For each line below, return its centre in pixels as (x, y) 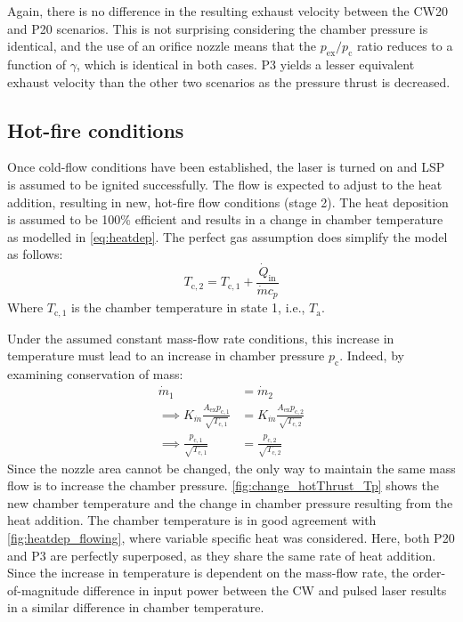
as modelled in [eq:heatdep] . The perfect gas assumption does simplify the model (227, 236)
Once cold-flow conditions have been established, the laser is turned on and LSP (226, 167)
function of (37, 64)
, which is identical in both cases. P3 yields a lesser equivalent (246, 64)
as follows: (35, 254)
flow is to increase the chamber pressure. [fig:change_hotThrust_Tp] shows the (223, 485)
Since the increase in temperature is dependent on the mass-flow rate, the (208, 573)
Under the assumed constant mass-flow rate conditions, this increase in (201, 338)
